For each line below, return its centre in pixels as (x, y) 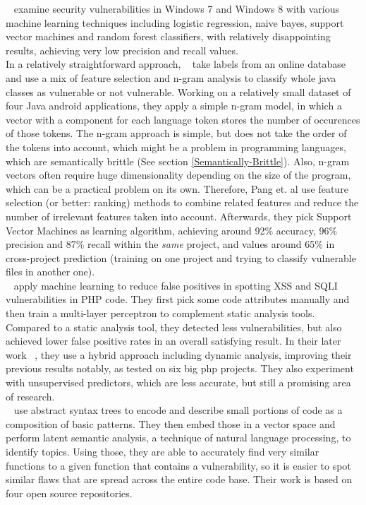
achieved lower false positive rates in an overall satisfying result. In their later (173, 341)
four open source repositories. (69, 493)
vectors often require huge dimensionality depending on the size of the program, (178, 175)
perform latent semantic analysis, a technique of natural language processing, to (178, 438)
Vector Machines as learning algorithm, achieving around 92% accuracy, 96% (172, 230)
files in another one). (50, 272)
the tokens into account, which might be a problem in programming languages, (176, 147)
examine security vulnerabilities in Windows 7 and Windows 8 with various (177, 8)
